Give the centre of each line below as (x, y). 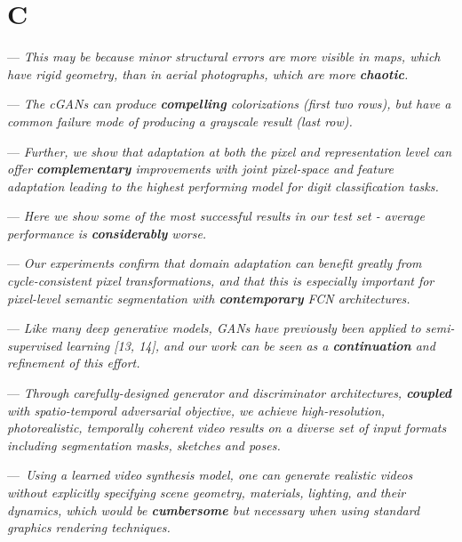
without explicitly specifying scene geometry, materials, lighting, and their (207, 492)
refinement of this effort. (74, 363)
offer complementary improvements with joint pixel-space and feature (201, 169)
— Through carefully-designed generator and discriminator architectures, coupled (230, 393)
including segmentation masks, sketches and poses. (144, 445)
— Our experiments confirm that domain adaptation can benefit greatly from (215, 263)
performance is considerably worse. (107, 233)
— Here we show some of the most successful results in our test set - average (216, 216)
